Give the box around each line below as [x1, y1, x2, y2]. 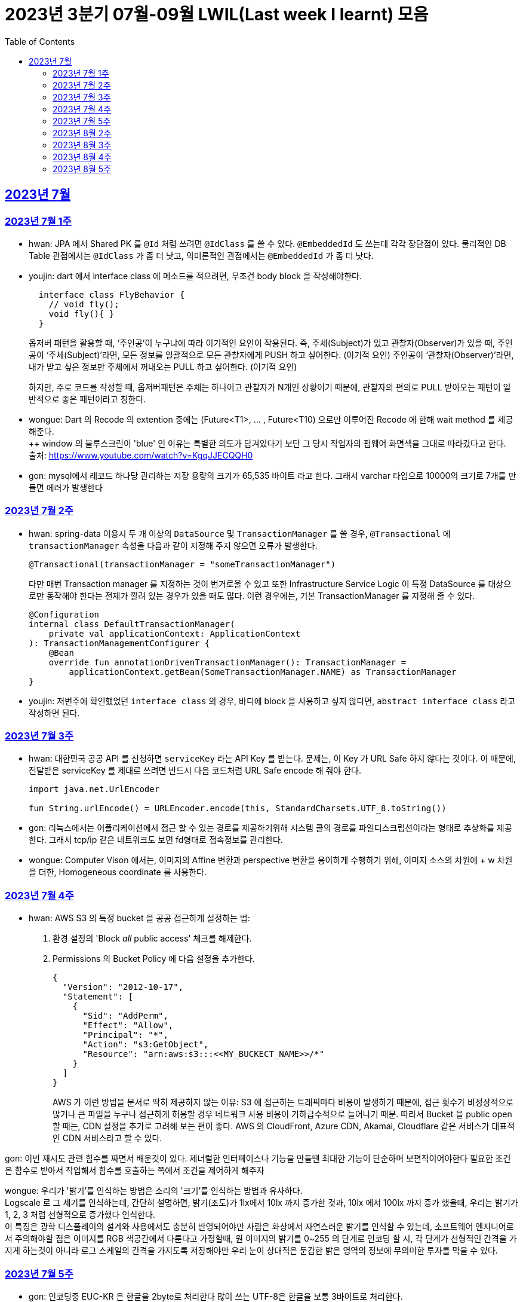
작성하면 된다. [29, 707, 80, 718]
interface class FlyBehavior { [38, 289, 185, 299]
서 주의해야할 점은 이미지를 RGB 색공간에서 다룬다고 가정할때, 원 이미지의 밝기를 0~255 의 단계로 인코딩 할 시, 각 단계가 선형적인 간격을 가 [5, 1233, 517, 1244]
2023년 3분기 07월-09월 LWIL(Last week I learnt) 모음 [5, 4, 429, 25]
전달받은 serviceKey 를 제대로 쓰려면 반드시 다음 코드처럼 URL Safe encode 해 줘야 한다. [29, 765, 361, 776]
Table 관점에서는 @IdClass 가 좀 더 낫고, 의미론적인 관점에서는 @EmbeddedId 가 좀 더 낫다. [29, 250, 374, 261]
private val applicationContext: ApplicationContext [48, 628, 301, 638]
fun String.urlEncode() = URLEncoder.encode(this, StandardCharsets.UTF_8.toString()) [29, 803, 447, 814]
